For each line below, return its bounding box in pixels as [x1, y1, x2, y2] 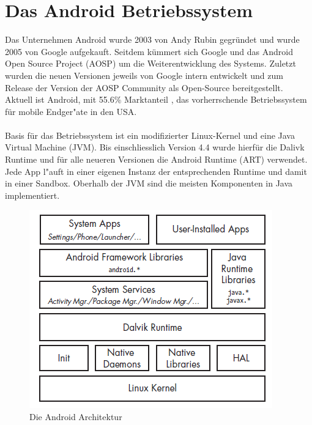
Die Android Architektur [29, 410, 122, 423]
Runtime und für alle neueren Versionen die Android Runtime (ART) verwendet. [5, 153, 308, 166]
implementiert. [5, 188, 60, 201]
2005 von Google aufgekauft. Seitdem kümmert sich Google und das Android [5, 45, 294, 57]
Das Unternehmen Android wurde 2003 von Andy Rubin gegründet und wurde [5, 33, 300, 46]
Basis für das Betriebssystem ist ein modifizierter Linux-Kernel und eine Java [5, 128, 295, 141]
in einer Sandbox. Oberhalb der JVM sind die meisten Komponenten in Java [5, 177, 293, 190]
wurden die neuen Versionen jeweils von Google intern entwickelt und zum [5, 68, 283, 81]
